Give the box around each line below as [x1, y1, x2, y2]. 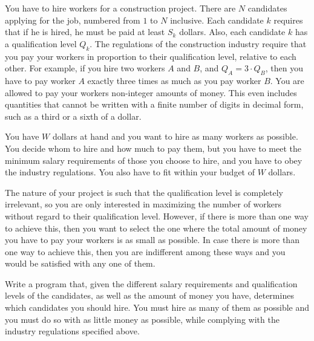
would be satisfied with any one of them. [5, 257, 155, 270]
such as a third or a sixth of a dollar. [5, 109, 142, 122]
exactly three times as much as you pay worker [87, 74, 261, 86]
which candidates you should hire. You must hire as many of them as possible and [5, 301, 310, 314]
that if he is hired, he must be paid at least [5, 25, 165, 38]
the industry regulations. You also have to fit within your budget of [5, 166, 255, 178]
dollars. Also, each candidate [179, 25, 286, 38]
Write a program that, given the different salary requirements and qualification [5, 277, 298, 290]
